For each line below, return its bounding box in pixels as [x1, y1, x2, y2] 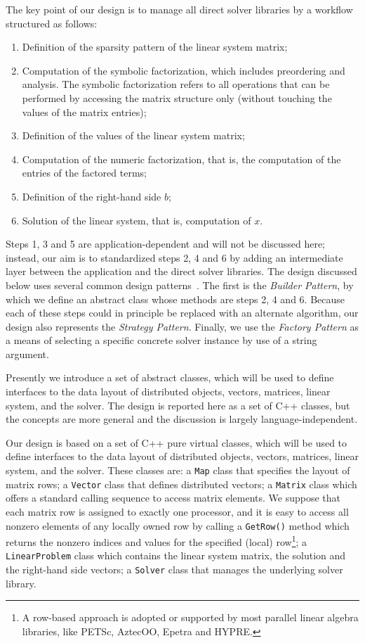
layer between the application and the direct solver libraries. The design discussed [6, 264, 357, 279]
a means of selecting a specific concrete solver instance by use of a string [6, 333, 317, 348]
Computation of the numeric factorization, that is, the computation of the [22, 151, 341, 166]
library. [6, 575, 36, 590]
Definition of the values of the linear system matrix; [22, 128, 245, 143]
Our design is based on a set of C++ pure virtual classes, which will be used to [6, 435, 347, 450]
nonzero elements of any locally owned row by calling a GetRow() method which [6, 518, 350, 533]
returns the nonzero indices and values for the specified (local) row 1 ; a [6, 533, 307, 549]
